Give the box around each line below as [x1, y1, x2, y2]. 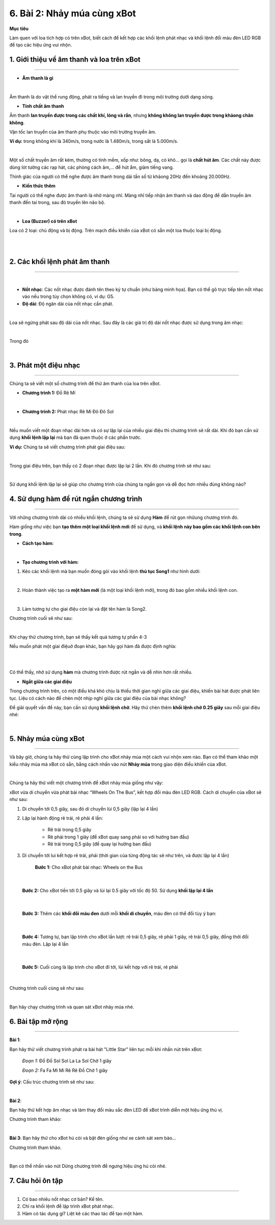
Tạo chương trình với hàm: [22, 559, 79, 565]
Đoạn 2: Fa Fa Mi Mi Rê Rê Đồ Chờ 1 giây [22, 1067, 108, 1073]
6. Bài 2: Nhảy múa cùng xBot [9, 8, 136, 19]
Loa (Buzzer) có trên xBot [22, 218, 77, 224]
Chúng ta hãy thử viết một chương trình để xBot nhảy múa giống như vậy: [9, 780, 163, 786]
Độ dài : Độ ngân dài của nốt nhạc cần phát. [22, 301, 114, 307]
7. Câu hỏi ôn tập [9, 1177, 63, 1185]
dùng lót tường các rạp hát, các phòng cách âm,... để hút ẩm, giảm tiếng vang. [9, 164, 174, 170]
